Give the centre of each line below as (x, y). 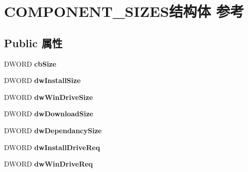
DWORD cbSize (30, 63)
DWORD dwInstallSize (42, 80)
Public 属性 (33, 43)
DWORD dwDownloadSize (49, 114)
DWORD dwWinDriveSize (49, 97)
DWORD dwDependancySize (53, 130)
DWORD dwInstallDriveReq (52, 147)
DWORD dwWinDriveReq (49, 164)
